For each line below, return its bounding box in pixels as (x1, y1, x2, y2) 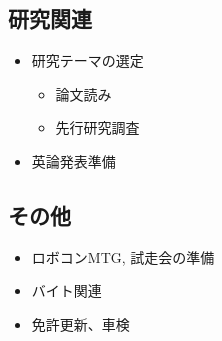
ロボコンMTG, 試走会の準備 (31, 246, 215, 267)
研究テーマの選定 (31, 50, 144, 71)
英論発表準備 (31, 150, 116, 171)
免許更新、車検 (31, 313, 130, 334)
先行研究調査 (55, 117, 140, 138)
